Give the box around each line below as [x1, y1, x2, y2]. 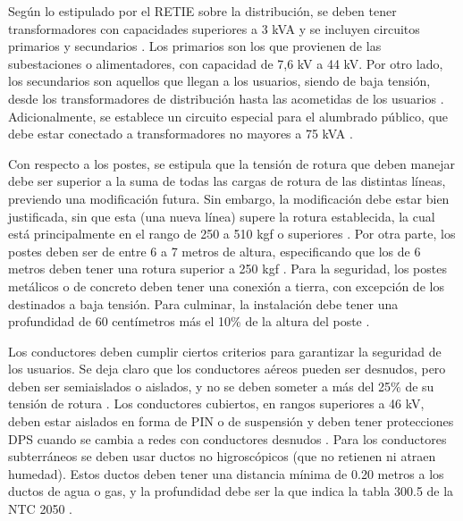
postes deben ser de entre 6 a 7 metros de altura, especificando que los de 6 [8, 241, 421, 260]
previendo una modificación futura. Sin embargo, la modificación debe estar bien [8, 189, 450, 207]
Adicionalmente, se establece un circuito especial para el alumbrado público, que [8, 106, 448, 125]
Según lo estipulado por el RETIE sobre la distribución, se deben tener [8, 2, 397, 20]
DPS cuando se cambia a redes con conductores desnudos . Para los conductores [8, 429, 447, 448]
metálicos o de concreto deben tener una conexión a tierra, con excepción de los [8, 276, 444, 295]
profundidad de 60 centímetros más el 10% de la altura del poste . [8, 312, 370, 331]
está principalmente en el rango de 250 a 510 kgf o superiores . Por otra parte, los [8, 224, 456, 243]
